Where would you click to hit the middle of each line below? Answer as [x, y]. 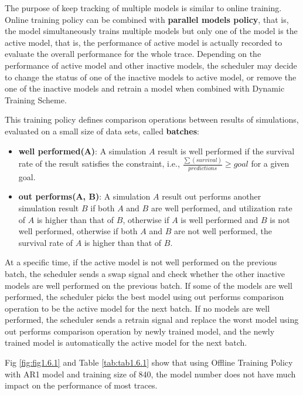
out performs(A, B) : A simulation [84, 196]
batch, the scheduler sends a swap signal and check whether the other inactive [145, 273]
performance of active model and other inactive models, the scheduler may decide [151, 65]
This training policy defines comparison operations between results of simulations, [152, 119]
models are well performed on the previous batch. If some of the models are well [149, 285]
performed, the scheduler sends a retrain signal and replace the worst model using [152, 320]
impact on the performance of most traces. [81, 385]
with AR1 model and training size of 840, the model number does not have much [150, 374]
